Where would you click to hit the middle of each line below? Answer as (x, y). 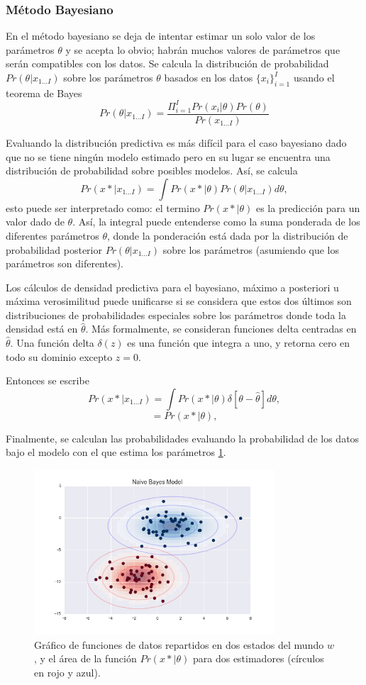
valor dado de (35, 222)
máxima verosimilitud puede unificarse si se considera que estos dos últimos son (179, 301)
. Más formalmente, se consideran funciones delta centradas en (221, 329)
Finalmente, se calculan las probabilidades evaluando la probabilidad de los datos (183, 438)
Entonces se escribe (48, 380)
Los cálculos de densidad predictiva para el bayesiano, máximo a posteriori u (172, 287)
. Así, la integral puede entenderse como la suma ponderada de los (216, 222)
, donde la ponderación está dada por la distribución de (227, 235)
